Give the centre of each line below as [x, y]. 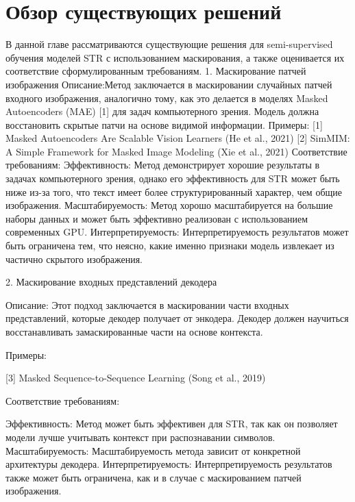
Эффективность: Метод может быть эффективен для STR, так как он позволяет [172, 424]
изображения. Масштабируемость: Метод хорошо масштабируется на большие [169, 205]
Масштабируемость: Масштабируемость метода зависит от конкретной [153, 450]
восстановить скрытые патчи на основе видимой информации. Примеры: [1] [164, 124]
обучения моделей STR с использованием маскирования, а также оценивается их [175, 57]
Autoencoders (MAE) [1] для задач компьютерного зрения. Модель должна [162, 111]
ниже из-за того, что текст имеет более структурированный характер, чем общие [174, 191]
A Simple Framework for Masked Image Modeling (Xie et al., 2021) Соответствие [176, 151]
